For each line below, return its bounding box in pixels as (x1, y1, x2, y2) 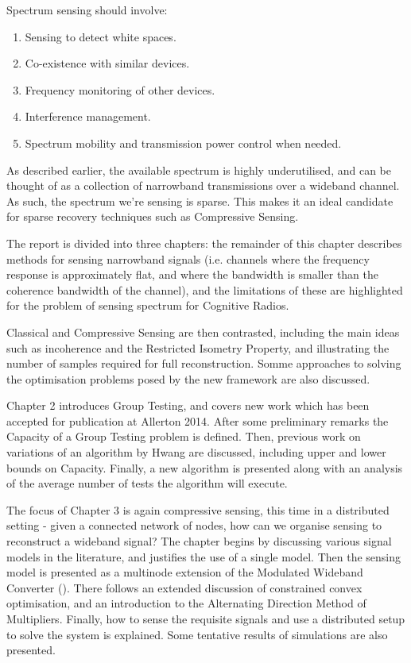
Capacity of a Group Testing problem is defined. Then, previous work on (6, 428, 361, 445)
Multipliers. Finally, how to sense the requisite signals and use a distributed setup (6, 611, 405, 626)
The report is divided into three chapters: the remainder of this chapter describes (6, 234, 402, 251)
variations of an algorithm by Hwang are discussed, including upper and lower (6, 444, 386, 461)
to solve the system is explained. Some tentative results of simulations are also (6, 626, 388, 642)
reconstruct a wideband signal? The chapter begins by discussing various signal (6, 533, 392, 549)
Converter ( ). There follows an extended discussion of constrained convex (6, 579, 363, 596)
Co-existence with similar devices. (25, 55, 190, 71)
